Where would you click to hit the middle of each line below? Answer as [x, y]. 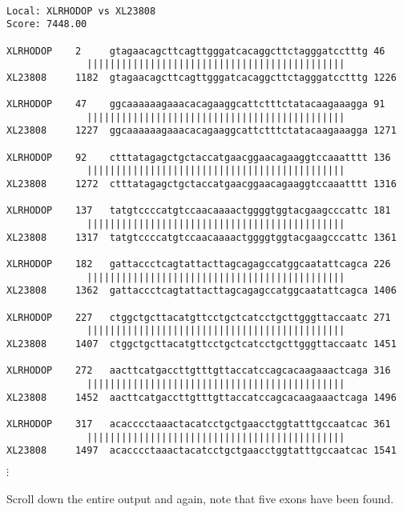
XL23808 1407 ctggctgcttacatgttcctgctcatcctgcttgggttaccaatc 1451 [201, 344]
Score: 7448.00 [47, 24]
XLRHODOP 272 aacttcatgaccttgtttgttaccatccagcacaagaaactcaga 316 [199, 371]
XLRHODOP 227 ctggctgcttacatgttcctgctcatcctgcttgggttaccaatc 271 [199, 317]
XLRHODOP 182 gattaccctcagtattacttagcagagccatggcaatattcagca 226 [199, 264]
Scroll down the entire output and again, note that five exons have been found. [200, 499]
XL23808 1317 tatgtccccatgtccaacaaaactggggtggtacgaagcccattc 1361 [201, 237]
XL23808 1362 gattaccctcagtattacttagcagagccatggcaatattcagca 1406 [201, 291]
